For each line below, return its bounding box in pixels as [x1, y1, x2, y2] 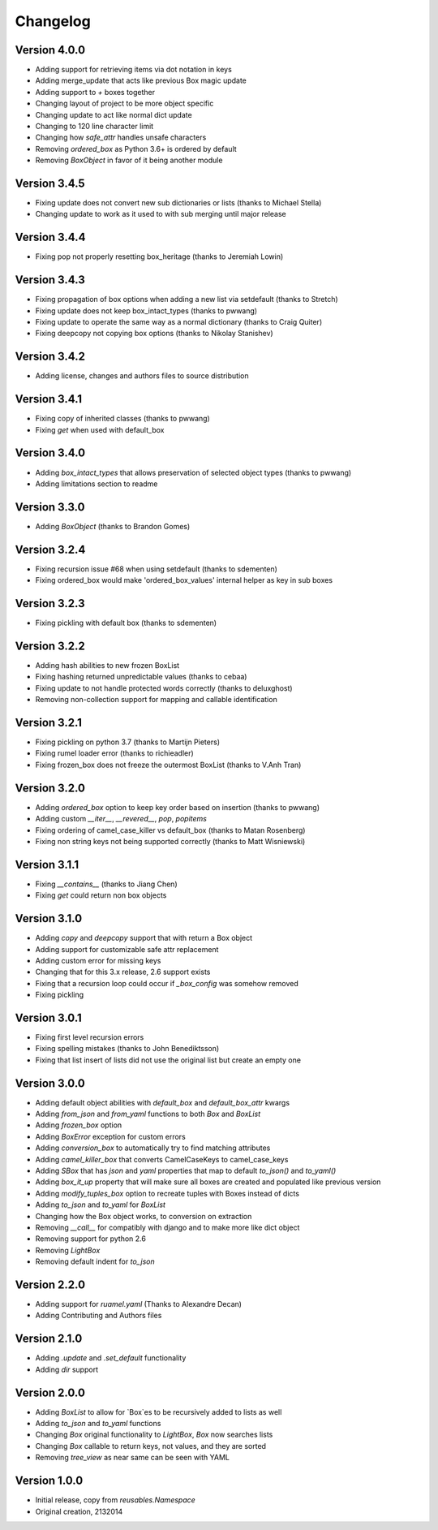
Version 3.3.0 [15, 500, 85, 514]
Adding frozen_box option [35, 1120, 122, 1130]
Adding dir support [35, 1364, 99, 1374]
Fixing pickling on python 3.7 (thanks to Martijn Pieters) [35, 737, 221, 747]
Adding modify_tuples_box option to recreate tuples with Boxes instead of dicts [35, 1188, 300, 1198]
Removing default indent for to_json [35, 1256, 155, 1266]
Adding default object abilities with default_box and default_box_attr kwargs [35, 1097, 290, 1107]
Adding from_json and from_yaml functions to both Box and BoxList [35, 1109, 261, 1119]
